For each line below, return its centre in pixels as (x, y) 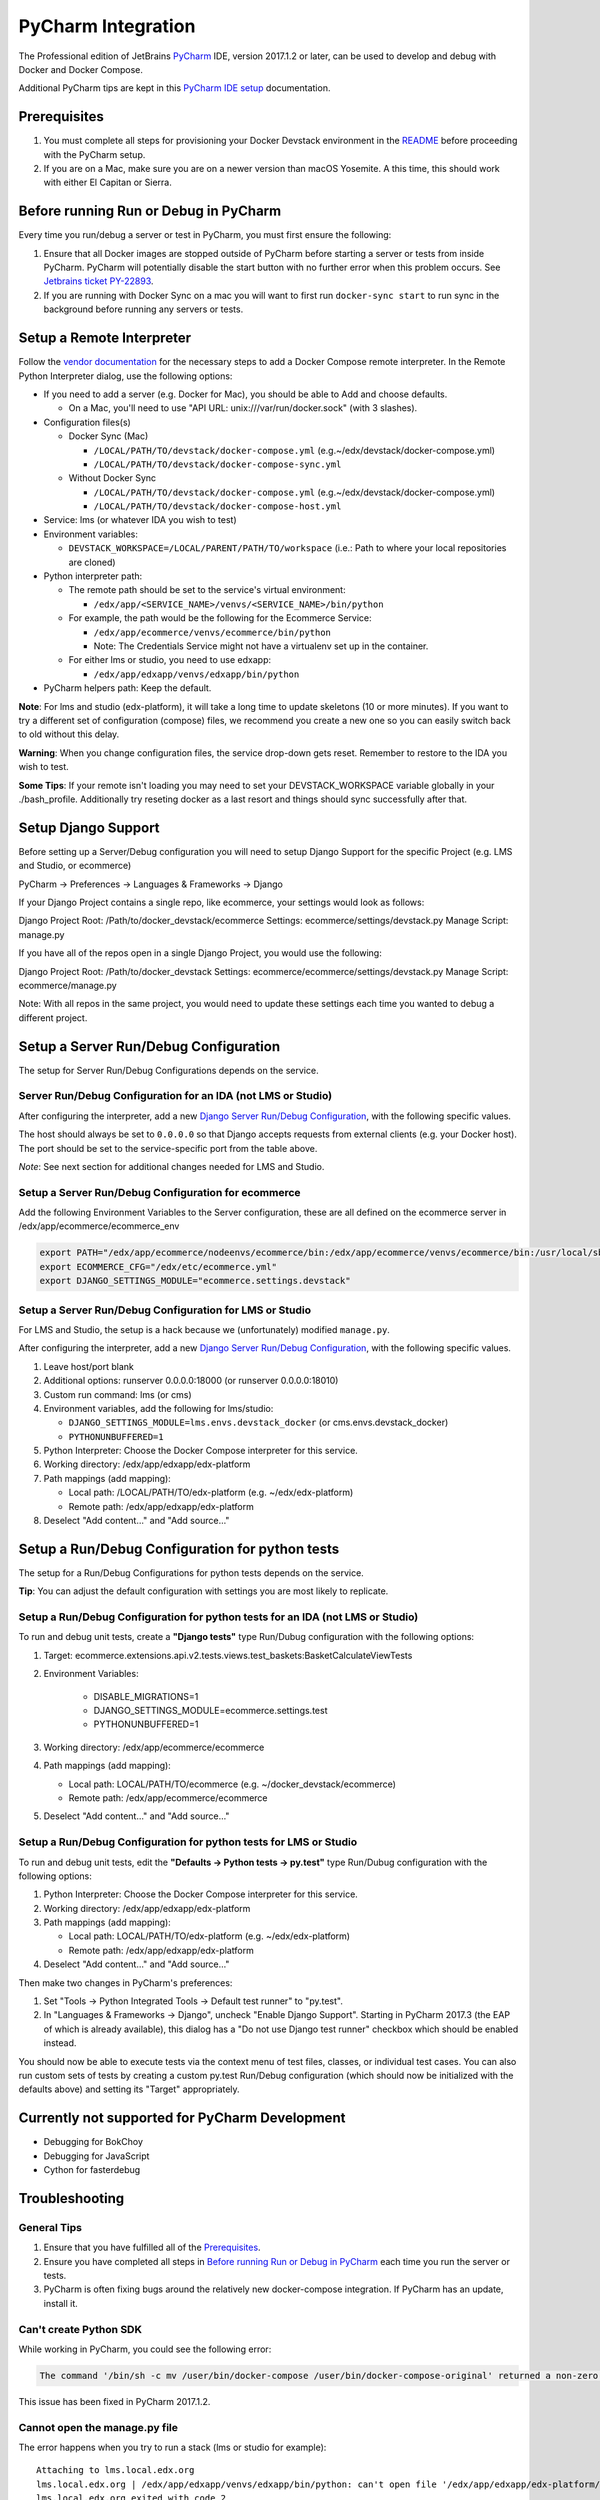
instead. (60, 2043)
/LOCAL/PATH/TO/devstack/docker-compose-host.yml (217, 506)
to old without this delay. (69, 734)
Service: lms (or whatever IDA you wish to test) (140, 520)
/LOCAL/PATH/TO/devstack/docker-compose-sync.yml (217, 464)
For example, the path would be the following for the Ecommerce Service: (220, 618)
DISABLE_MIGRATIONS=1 (146, 1696)
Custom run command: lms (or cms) (117, 1394)
